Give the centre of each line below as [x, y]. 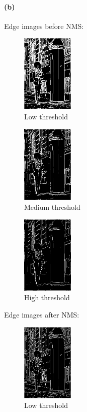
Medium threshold [52, 207]
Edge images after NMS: [42, 314]
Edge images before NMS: [44, 26]
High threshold [47, 297]
